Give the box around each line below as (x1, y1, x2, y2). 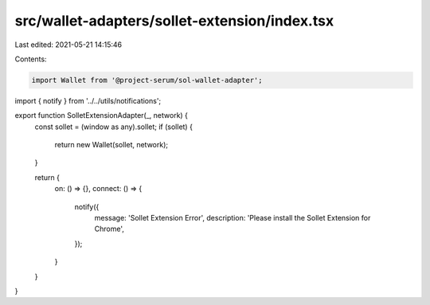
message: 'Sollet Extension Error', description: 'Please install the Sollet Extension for (94, 213, 371, 223)
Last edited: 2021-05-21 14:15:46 (14, 40, 123, 49)
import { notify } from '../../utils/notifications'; (14, 96, 162, 105)
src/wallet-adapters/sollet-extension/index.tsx (14, 12, 334, 29)
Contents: (14, 54, 47, 64)
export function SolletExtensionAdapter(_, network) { (14, 111, 189, 120)
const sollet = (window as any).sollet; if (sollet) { (34, 122, 193, 131)
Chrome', (94, 224, 125, 234)
